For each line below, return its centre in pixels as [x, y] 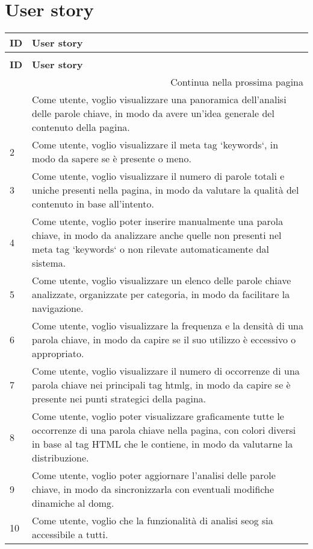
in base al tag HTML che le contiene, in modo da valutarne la [163, 444]
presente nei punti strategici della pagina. [119, 399]
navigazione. [58, 308]
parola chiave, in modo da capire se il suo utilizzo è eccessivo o [164, 340]
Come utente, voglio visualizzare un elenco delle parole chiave [162, 281]
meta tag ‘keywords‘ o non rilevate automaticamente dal [151, 249]
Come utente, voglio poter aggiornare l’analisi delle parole [154, 475]
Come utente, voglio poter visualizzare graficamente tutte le [158, 416]
